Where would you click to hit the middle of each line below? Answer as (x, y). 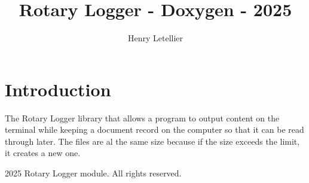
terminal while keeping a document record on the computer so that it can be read (154, 129)
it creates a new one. (43, 153)
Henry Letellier (155, 38)
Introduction (58, 89)
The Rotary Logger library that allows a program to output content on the (142, 118)
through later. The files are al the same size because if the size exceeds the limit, (152, 141)
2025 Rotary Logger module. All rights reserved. (93, 173)
